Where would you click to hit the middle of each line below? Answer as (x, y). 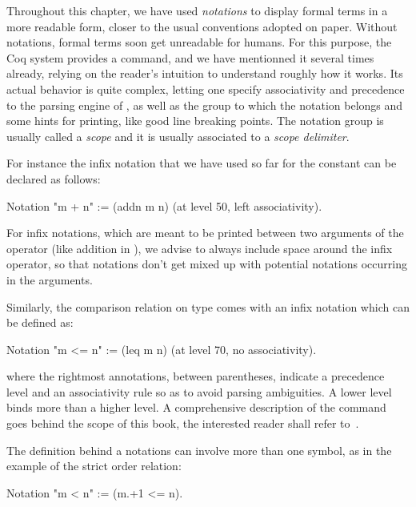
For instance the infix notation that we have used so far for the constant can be (202, 163)
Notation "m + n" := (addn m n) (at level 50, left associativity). (164, 205)
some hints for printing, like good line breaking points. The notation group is (195, 121)
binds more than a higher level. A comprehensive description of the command (196, 407)
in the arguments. (50, 279)
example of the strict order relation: (94, 466)
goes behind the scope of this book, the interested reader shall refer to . (183, 423)
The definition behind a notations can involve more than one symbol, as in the (199, 450)
